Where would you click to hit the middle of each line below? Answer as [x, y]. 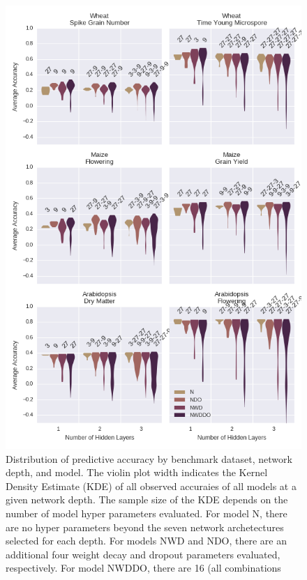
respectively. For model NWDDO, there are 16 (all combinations [143, 568]
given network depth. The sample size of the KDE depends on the [147, 499]
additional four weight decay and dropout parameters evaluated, [143, 554]
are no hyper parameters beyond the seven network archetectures [145, 527]
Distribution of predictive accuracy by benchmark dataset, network [149, 458]
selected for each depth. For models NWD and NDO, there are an [146, 541]
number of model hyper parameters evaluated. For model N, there [147, 513]
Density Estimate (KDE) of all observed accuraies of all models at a [151, 486]
